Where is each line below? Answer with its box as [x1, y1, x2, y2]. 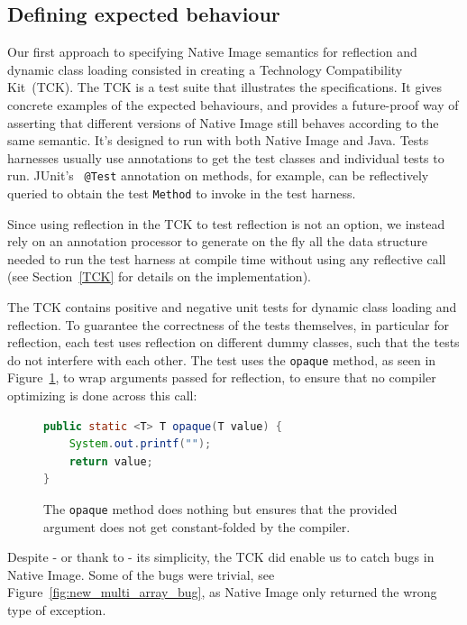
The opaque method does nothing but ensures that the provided [43, 500, 398, 519]
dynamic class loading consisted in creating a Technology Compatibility [7, 60, 403, 78]
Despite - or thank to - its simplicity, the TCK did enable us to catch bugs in [7, 547, 435, 566]
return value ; [69, 455, 153, 468]
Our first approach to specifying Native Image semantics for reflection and [7, 42, 417, 61]
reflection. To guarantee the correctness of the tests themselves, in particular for [7, 315, 449, 334]
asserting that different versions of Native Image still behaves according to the [7, 113, 439, 132]
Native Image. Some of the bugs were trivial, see [7, 565, 275, 584]
